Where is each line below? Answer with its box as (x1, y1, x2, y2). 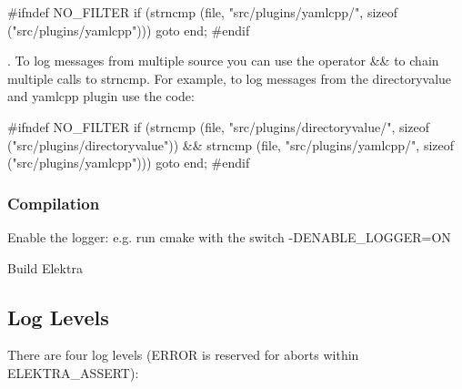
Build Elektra (7, 258, 83, 277)
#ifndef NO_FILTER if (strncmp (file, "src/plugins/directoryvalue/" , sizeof (7, 117, 430, 136)
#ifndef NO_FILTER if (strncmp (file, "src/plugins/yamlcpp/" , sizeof (7, 3, 397, 21)
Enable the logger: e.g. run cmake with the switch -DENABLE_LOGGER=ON (7, 227, 451, 246)
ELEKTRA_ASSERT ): (7, 363, 139, 382)
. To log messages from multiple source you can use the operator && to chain (7, 51, 439, 70)
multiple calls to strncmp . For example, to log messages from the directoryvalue (7, 68, 452, 87)
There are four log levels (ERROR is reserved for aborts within (7, 345, 359, 364)
